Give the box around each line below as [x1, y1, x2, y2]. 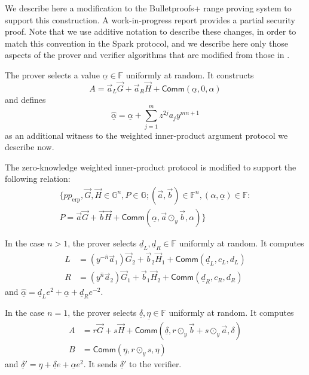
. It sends [83, 357, 118, 370]
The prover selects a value [5, 68, 100, 81]
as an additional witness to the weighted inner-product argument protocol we [5, 129, 288, 141]
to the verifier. [129, 357, 182, 370]
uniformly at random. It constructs [126, 68, 254, 81]
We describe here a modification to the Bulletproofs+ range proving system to [5, 2, 292, 14]
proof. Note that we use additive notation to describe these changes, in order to [5, 25, 296, 38]
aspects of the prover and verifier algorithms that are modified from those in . [5, 48, 290, 61]
